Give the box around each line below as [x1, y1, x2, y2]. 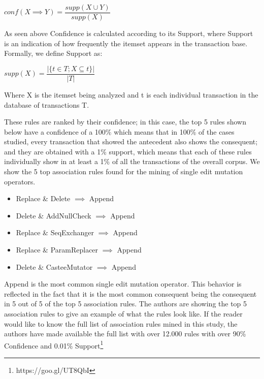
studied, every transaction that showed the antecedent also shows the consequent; [4, 136, 258, 147]
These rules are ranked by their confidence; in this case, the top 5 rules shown [4, 116, 247, 127]
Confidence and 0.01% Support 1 [4, 338, 104, 351]
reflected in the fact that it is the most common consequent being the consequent [4, 288, 257, 299]
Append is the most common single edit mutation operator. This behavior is [4, 278, 242, 289]
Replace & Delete [16, 193, 71, 204]
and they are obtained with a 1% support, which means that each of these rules [4, 146, 252, 156]
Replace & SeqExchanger [16, 227, 94, 238]
